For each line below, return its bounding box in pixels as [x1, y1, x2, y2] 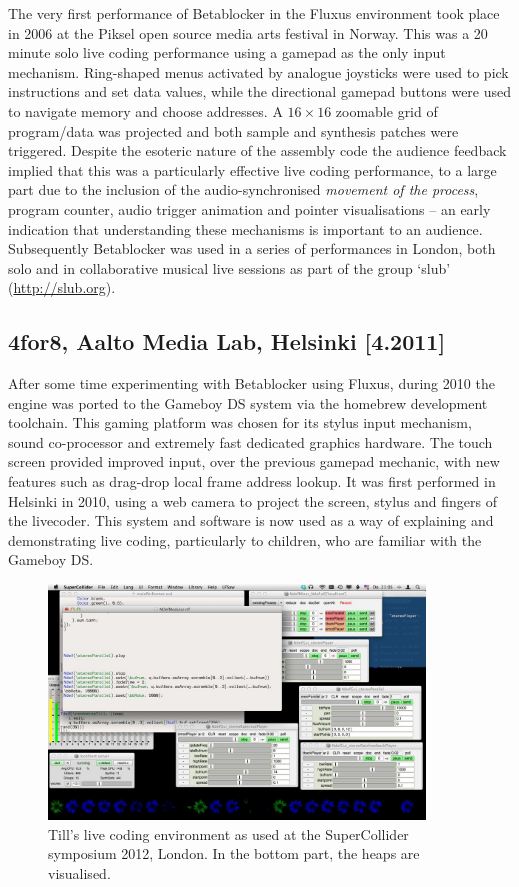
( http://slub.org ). [8, 277, 116, 298]
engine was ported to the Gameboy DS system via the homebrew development [8, 392, 488, 413]
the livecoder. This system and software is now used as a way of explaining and [8, 510, 494, 531]
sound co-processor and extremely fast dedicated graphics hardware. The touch [8, 431, 493, 452]
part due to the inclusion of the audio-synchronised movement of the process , [8, 179, 479, 200]
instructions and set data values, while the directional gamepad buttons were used [8, 81, 512, 102]
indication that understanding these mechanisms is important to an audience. [8, 218, 483, 239]
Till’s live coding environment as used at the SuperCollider [48, 823, 409, 844]
